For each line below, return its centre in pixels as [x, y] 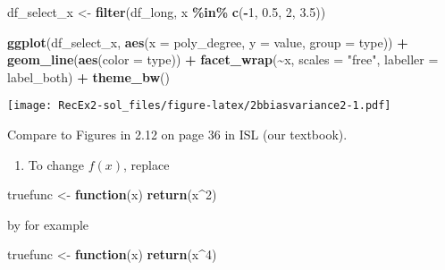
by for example [48, 224]
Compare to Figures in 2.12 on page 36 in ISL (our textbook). [177, 135]
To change [56, 164]
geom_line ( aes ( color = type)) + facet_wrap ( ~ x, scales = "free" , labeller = [223, 59]
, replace [147, 164]
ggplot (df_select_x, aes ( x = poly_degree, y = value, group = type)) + [208, 42]
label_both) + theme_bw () [88, 76]
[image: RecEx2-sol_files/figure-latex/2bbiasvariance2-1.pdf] [199, 106]
